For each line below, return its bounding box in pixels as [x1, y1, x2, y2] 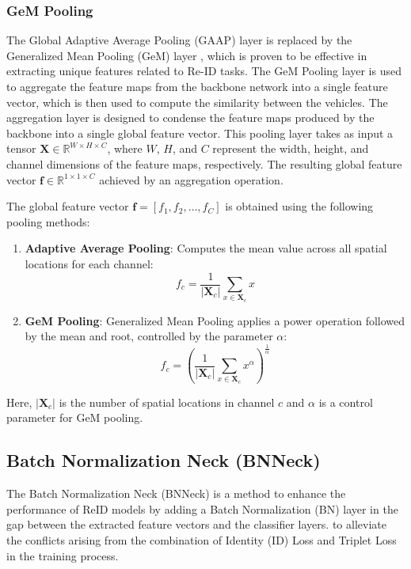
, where [107, 140, 143, 157]
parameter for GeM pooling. [6, 409, 143, 426]
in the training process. [6, 547, 119, 563]
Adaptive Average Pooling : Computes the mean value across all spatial [25, 240, 387, 256]
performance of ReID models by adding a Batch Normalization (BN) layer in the [6, 500, 398, 517]
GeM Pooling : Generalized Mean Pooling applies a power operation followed [25, 312, 405, 328]
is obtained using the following [225, 198, 374, 214]
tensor [6, 140, 36, 157]
